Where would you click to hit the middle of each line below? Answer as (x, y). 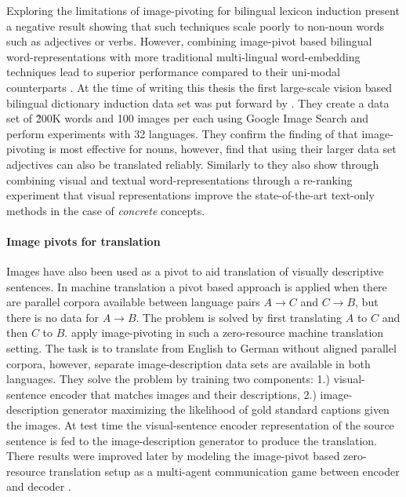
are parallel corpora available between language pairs (133, 302)
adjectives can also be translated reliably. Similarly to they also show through (193, 164)
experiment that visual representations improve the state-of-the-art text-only (190, 195)
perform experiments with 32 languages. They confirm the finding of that (182, 133)
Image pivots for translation (83, 241)
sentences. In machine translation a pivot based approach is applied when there (197, 286)
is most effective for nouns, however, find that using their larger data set (223, 149)
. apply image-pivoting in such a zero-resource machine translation (224, 333)
